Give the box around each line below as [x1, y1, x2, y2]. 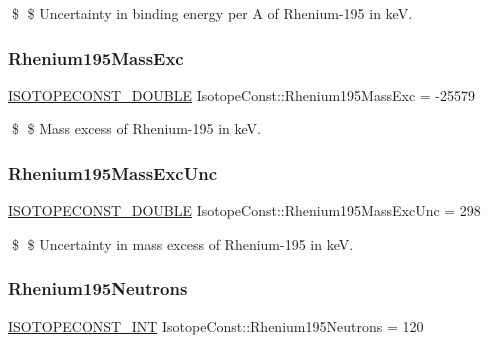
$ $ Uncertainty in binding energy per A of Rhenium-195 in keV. [11, 3, 413, 23]
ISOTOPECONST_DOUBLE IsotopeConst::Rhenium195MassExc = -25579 [8, 84, 476, 105]
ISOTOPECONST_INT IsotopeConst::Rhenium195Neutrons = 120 [8, 315, 424, 336]
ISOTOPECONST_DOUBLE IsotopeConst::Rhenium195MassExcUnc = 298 [8, 200, 481, 221]
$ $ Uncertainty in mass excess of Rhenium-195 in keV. [11, 233, 354, 254]
